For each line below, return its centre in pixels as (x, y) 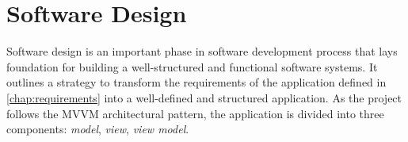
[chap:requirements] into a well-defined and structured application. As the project (204, 97)
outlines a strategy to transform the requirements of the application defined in (196, 82)
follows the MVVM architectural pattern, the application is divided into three (195, 113)
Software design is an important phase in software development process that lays (202, 51)
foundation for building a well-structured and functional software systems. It (192, 66)
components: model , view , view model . (98, 129)
